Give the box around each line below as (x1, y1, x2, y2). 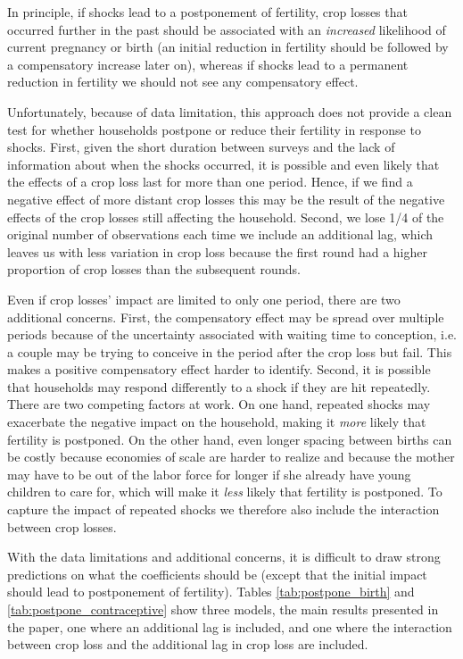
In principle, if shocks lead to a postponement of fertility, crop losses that (7, 3, 408, 21)
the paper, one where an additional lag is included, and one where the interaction (7, 617, 452, 636)
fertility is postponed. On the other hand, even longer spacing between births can (7, 430, 452, 448)
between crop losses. (7, 517, 117, 536)
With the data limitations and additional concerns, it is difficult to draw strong (7, 547, 441, 566)
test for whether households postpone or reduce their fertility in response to (7, 120, 421, 138)
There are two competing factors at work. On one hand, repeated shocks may (7, 395, 431, 413)
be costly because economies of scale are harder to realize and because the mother (7, 447, 455, 466)
